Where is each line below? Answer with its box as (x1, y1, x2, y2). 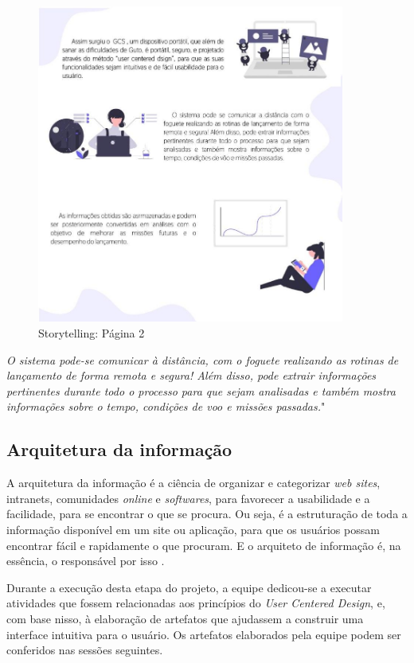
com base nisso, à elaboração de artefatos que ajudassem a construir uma (6, 610, 364, 626)
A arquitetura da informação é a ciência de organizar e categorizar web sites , (6, 474, 381, 491)
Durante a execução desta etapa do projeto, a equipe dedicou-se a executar (6, 579, 372, 595)
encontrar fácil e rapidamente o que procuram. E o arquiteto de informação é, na (6, 536, 401, 553)
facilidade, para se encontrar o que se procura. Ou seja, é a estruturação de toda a (6, 505, 408, 522)
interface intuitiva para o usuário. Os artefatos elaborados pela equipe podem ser (6, 626, 401, 642)
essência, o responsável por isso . (6, 552, 165, 569)
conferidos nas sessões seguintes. (6, 642, 163, 658)
